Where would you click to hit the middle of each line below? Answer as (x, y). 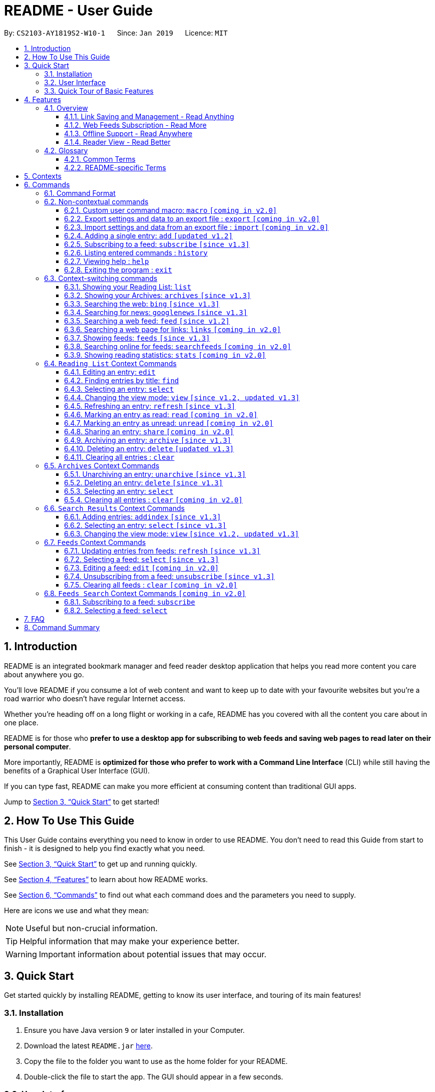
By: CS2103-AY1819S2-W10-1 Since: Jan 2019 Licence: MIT (116, 33)
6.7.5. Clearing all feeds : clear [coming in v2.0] (151, 585)
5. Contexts (43, 176)
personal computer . (38, 746)
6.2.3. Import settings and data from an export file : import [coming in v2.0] (196, 227)
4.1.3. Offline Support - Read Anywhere (128, 133)
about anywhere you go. (44, 674)
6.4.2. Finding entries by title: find (122, 380)
